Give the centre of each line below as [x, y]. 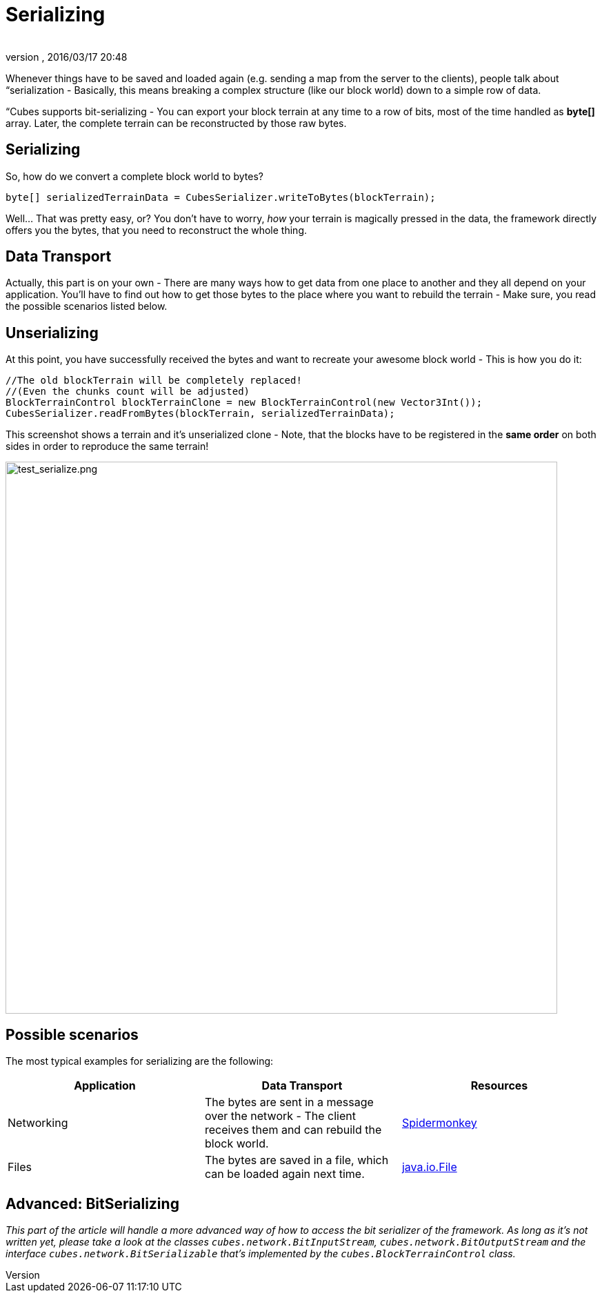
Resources [499, 1086]
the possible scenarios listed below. [87, 306]
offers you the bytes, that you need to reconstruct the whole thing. [157, 230]
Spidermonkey [439, 1123]
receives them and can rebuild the [293, 1130]
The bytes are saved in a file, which [297, 1160]
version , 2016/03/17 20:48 [67, 57]
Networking [38, 1123]
